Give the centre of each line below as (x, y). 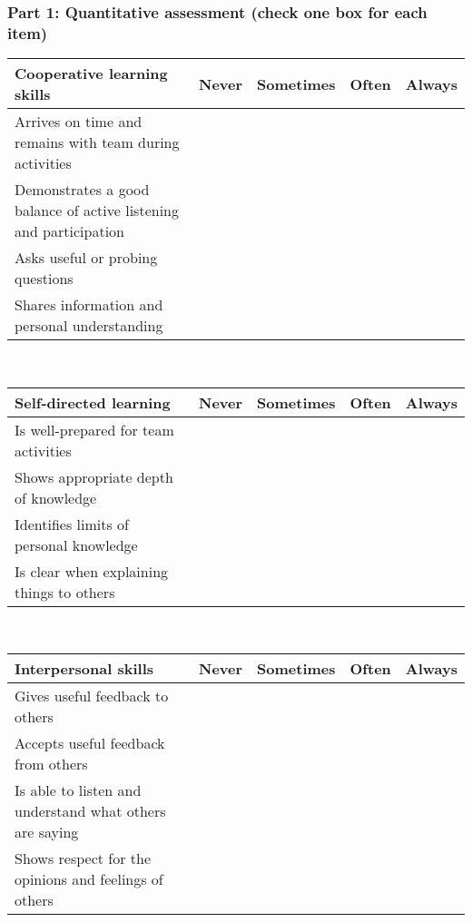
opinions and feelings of (89, 879)
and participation (69, 231)
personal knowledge (76, 544)
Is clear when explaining (92, 571)
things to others (65, 592)
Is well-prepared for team (94, 429)
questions (44, 279)
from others (51, 764)
